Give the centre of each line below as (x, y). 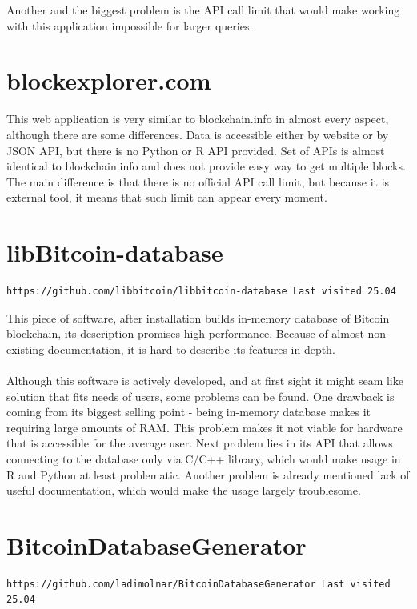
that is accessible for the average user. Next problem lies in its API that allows (200, 443)
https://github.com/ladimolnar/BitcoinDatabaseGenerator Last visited (198, 584)
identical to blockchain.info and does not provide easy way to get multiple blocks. (206, 166)
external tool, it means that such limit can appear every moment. (167, 197)
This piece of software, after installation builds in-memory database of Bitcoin (198, 317)
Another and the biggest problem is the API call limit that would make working (203, 10)
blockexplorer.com (109, 80)
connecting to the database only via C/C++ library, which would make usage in (204, 458)
